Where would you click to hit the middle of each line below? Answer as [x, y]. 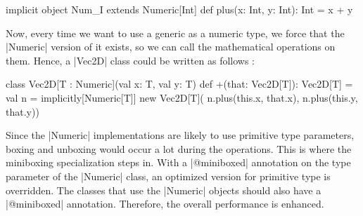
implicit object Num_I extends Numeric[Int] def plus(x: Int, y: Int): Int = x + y [179, 9]
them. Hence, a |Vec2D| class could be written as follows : [130, 60]
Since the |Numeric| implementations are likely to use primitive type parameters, [180, 135]
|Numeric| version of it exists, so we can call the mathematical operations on [171, 47]
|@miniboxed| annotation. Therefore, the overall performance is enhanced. [165, 204]
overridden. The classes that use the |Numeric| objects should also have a [164, 190]
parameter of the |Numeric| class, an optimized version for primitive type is [168, 176]
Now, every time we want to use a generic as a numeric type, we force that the [175, 33]
